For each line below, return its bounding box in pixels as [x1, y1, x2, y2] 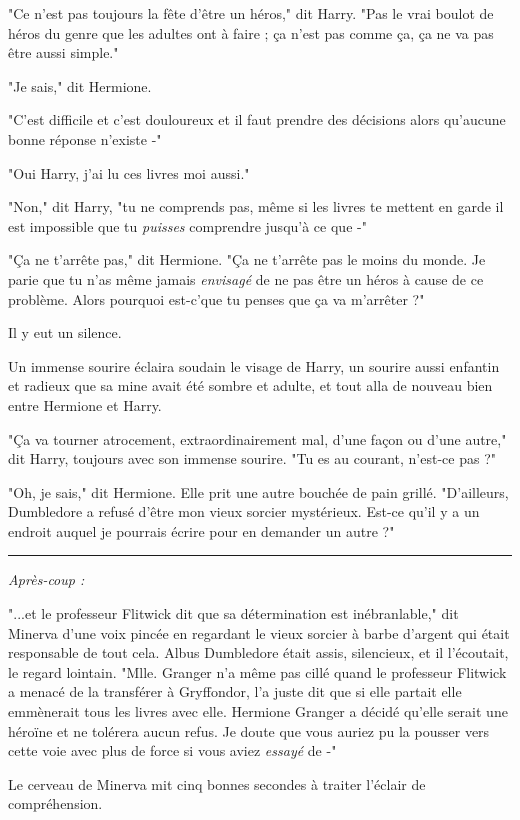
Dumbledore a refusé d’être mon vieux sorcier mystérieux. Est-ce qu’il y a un [8, 501, 480, 522]
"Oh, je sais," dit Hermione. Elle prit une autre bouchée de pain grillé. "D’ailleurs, [8, 481, 509, 502]
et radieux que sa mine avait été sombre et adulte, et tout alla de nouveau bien [8, 375, 493, 396]
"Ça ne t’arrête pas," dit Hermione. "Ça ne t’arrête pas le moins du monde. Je [8, 249, 486, 270]
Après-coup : [8, 569, 85, 590]
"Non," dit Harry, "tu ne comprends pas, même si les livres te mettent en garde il [8, 196, 504, 217]
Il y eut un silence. [8, 322, 122, 343]
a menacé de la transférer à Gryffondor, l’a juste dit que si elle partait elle [8, 681, 462, 702]
